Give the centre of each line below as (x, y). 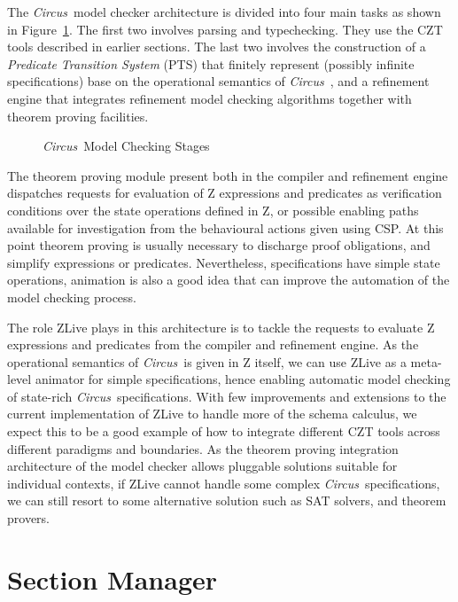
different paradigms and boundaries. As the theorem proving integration (203, 448)
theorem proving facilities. (78, 116)
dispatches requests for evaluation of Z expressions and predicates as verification (225, 193)
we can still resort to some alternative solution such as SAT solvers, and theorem (227, 500)
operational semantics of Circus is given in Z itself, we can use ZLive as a (207, 361)
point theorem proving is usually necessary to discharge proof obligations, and (219, 245)
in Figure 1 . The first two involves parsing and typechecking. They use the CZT (225, 29)
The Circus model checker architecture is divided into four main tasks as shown (224, 12)
